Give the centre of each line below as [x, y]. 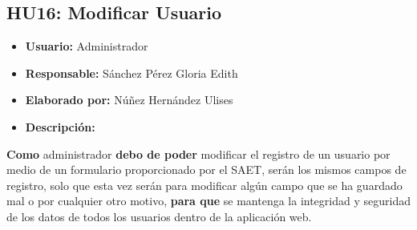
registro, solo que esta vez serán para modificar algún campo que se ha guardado [204, 185]
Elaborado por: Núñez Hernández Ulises [129, 100]
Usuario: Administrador [87, 46]
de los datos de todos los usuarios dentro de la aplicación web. [159, 216]
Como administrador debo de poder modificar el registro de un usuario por [198, 153]
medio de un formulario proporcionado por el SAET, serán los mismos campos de [206, 169]
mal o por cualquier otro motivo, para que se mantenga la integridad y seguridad [208, 201]
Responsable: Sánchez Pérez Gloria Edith [132, 73]
